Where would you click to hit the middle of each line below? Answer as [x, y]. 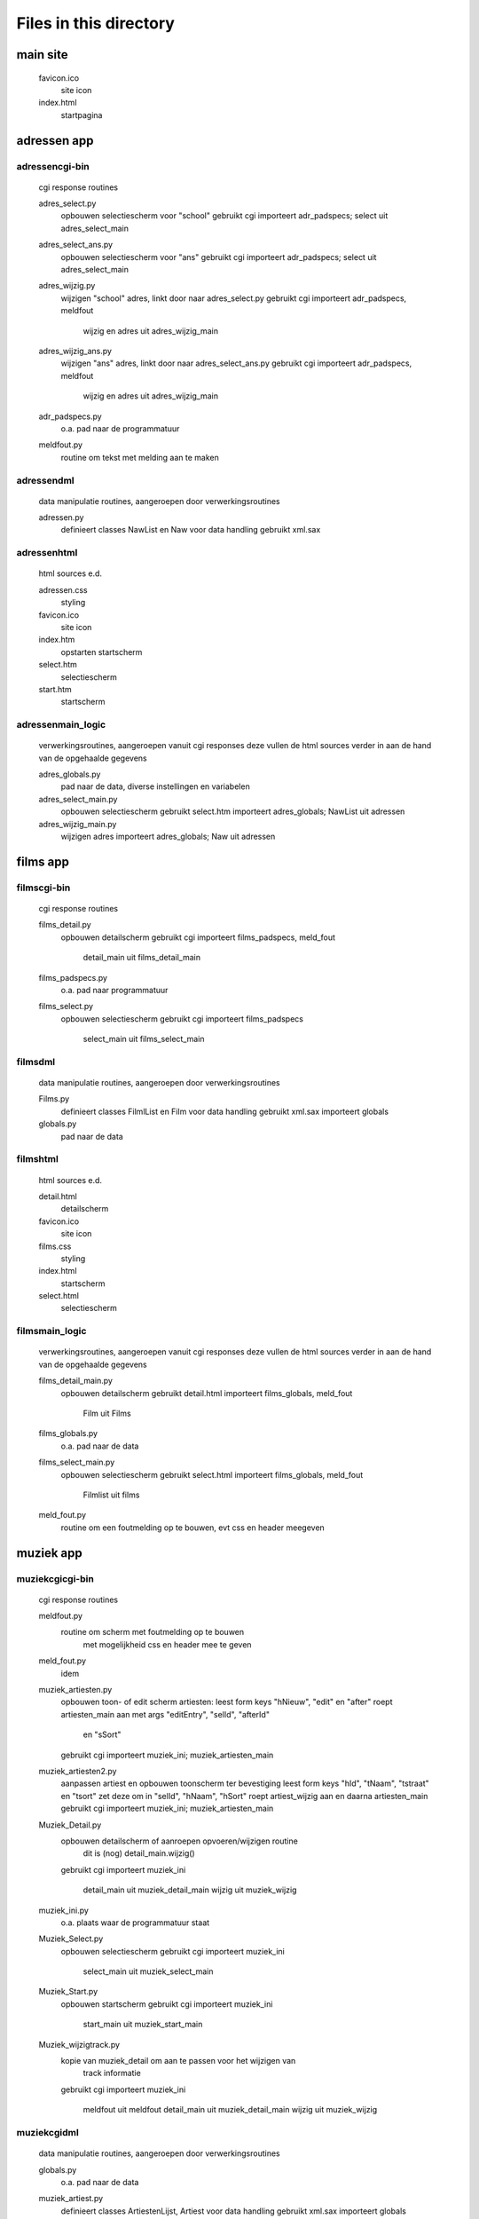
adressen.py [61, 517]
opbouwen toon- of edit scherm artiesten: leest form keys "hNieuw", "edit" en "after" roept [227, 1702]
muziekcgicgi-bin [55, 1578]
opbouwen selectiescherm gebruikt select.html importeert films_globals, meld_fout [212, 1474]
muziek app [50, 1553]
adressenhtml [47, 553]
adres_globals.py [70, 774]
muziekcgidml [47, 2132]
